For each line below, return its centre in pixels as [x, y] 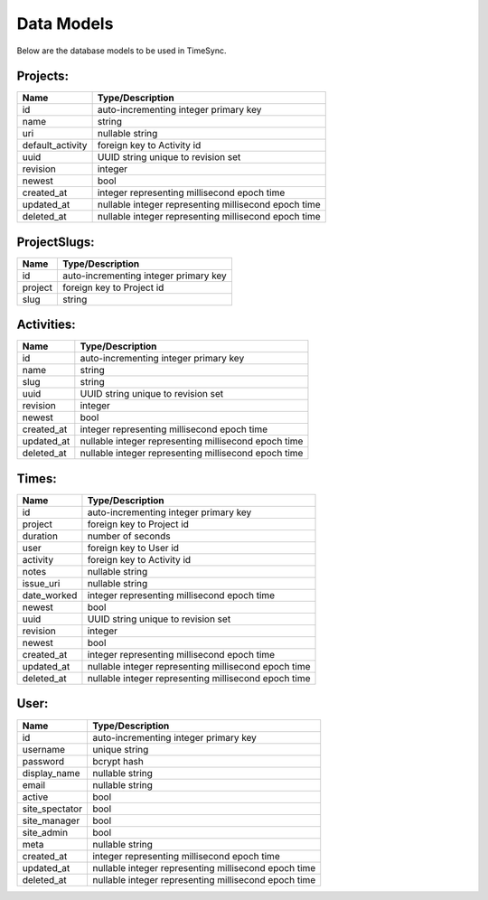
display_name [51, 773]
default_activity [55, 145]
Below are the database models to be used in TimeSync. [122, 51]
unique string [120, 749]
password [43, 761]
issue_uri [41, 583]
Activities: [46, 325]
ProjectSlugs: [56, 242]
